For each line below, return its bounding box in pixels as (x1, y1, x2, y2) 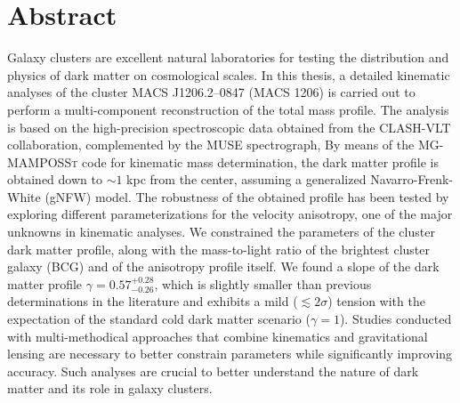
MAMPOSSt (7, 152, 78, 171)
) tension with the (327, 292, 425, 310)
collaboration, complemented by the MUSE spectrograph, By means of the (7, 135, 415, 154)
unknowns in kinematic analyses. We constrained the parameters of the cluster (7, 222, 435, 241)
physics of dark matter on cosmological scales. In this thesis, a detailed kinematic (7, 65, 450, 84)
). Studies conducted (339, 310, 452, 328)
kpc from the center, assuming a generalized (126, 170, 367, 189)
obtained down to (7, 170, 102, 189)
